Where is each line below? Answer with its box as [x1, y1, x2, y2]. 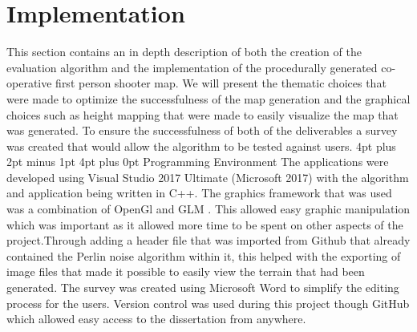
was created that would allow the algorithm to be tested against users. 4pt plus [6, 137, 396, 154]
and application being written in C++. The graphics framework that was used [6, 184, 392, 201]
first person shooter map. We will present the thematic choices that [55, 75, 387, 91]
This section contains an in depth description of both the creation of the [6, 43, 362, 60]
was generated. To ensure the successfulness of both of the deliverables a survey [6, 122, 398, 139]
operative [6, 75, 52, 91]
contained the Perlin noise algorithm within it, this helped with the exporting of [6, 247, 401, 264]
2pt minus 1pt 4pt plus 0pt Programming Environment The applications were [6, 153, 389, 170]
